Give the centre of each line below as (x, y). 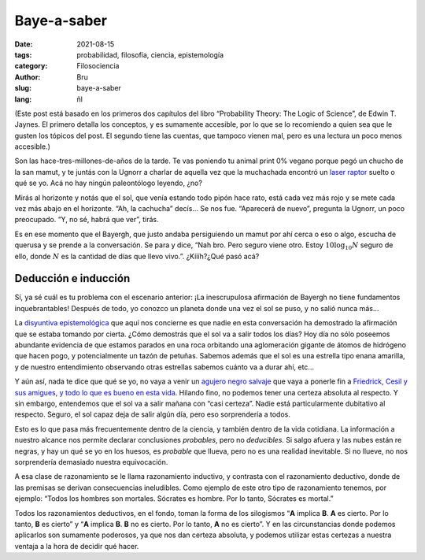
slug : (23, 88)
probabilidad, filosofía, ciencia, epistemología (150, 54)
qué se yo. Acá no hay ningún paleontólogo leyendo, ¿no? (108, 183)
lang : (23, 99)
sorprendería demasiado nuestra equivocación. (91, 462)
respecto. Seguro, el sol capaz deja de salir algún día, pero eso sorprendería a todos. (152, 414)
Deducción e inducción (72, 278)
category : (31, 66)
